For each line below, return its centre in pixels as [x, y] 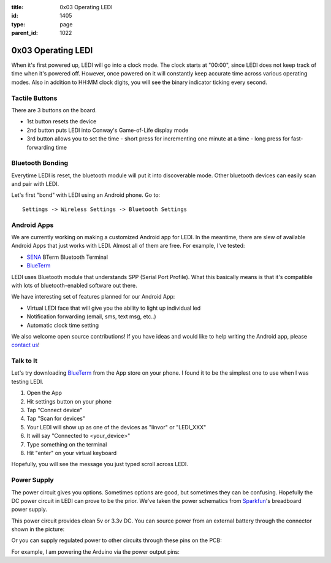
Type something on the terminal [67, 444]
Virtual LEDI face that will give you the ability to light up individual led [114, 308]
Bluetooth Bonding [40, 163]
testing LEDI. [27, 381]
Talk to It [25, 361]
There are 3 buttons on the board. [54, 110]
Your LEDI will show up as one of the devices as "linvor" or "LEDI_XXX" [116, 427]
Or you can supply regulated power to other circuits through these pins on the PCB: [116, 540]
